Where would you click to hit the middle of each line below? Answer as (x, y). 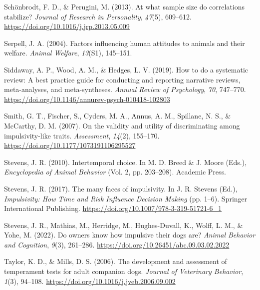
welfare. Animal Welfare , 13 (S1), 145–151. (68, 53)
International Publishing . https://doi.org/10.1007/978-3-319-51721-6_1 (113, 208)
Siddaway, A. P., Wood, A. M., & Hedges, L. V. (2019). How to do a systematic (126, 69)
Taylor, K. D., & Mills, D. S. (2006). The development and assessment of (116, 261)
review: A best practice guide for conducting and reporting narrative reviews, (122, 79)
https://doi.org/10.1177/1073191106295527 (70, 145)
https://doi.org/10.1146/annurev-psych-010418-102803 (87, 99)
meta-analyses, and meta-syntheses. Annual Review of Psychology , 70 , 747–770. (125, 89)
